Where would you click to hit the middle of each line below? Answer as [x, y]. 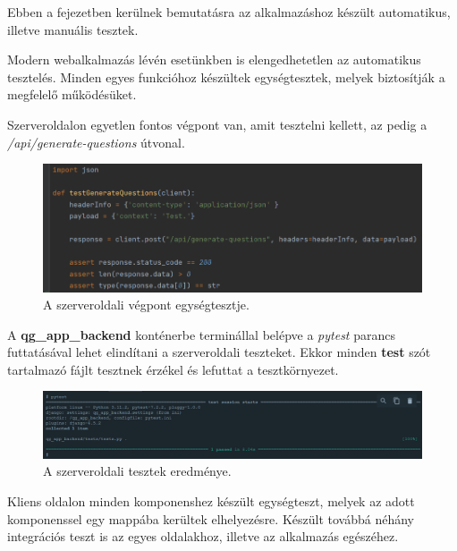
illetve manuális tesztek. [73, 29]
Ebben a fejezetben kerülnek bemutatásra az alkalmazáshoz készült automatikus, [229, 12]
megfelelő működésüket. [72, 94]
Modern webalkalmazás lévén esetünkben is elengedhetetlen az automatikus [214, 59]
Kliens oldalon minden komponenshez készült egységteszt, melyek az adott [211, 501]
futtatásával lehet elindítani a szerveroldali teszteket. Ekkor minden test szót [219, 352]
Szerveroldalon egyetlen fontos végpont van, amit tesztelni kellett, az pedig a [217, 124]
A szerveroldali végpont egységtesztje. [146, 305]
